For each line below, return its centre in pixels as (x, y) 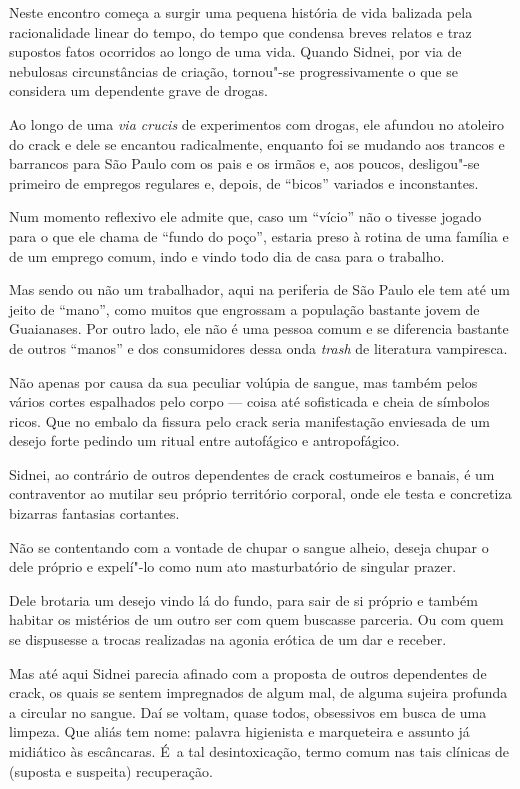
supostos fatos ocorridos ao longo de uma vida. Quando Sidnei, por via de (235, 51)
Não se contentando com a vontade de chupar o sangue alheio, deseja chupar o (249, 546)
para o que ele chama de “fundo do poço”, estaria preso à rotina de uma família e (259, 235)
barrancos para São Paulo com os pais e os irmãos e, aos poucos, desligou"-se (244, 163)
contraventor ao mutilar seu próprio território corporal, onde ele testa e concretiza (260, 493)
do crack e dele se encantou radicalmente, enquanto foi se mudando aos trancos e (257, 143)
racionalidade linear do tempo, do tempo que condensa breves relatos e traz (240, 31)
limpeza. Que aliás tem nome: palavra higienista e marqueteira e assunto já (239, 731)
